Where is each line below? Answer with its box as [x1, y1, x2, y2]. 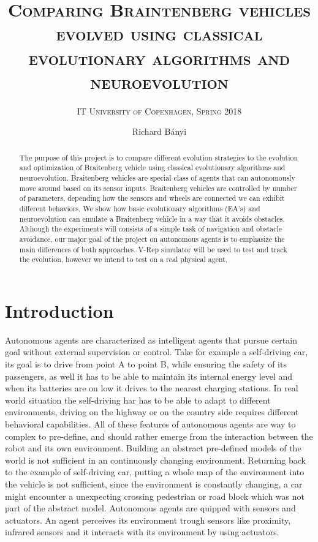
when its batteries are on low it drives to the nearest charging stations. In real [5, 382, 298, 394]
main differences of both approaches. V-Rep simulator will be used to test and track [19, 244, 287, 254]
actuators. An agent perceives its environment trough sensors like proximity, [5, 513, 291, 526]
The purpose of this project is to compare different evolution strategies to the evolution [19, 152, 298, 162]
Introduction [5, 298, 114, 323]
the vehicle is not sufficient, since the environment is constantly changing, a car [5, 477, 303, 490]
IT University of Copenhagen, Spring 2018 [77, 104, 242, 117]
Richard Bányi [132, 125, 187, 138]
